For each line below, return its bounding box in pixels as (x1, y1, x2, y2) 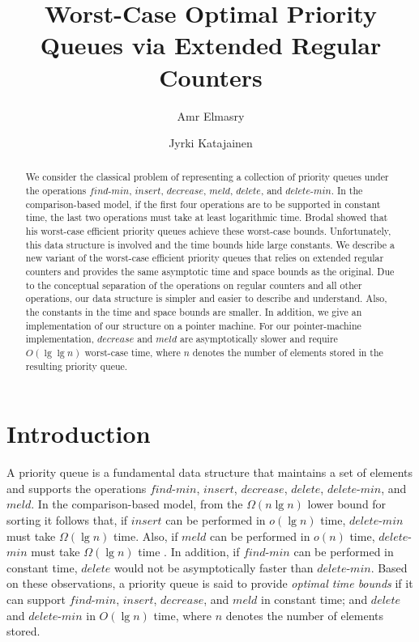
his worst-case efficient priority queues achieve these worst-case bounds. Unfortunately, (25, 224, 391, 238)
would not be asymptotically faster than (114, 559, 314, 576)
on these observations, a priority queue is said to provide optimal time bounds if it (6, 575, 413, 592)
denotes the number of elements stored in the (192, 346, 383, 359)
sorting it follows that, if (6, 512, 128, 529)
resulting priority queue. (25, 359, 128, 372)
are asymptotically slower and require (180, 332, 338, 346)
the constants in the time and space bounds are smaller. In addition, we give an (25, 305, 362, 319)
